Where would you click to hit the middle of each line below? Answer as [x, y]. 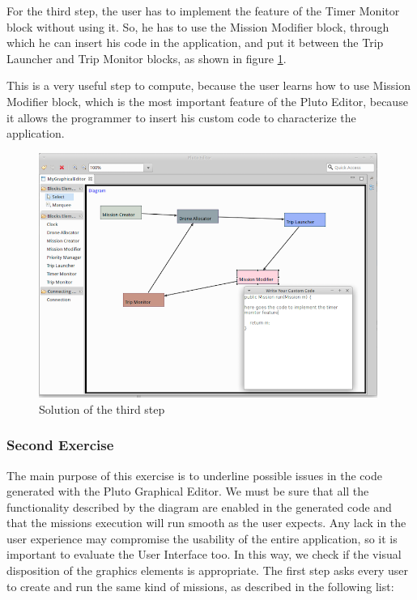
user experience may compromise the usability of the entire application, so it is [202, 538]
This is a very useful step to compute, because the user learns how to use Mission [208, 85]
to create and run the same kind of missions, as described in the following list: [200, 586]
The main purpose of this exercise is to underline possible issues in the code [194, 475]
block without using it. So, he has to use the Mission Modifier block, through [198, 26]
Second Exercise [60, 445]
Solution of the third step [102, 409]
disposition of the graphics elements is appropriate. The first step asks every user [208, 570]
